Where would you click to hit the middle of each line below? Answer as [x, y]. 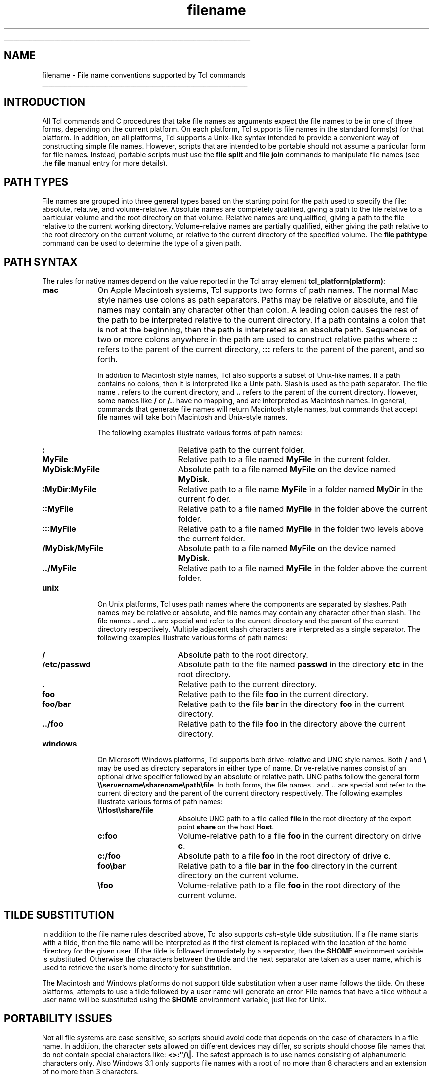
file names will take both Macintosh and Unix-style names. [193, 417]
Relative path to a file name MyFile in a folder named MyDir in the [301, 489]
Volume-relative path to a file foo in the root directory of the [289, 886]
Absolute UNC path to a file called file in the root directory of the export [295, 819]
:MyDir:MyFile [69, 489]
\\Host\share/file [126, 810]
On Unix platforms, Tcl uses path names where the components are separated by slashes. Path [252, 604]
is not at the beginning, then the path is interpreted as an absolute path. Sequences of [258, 330]
